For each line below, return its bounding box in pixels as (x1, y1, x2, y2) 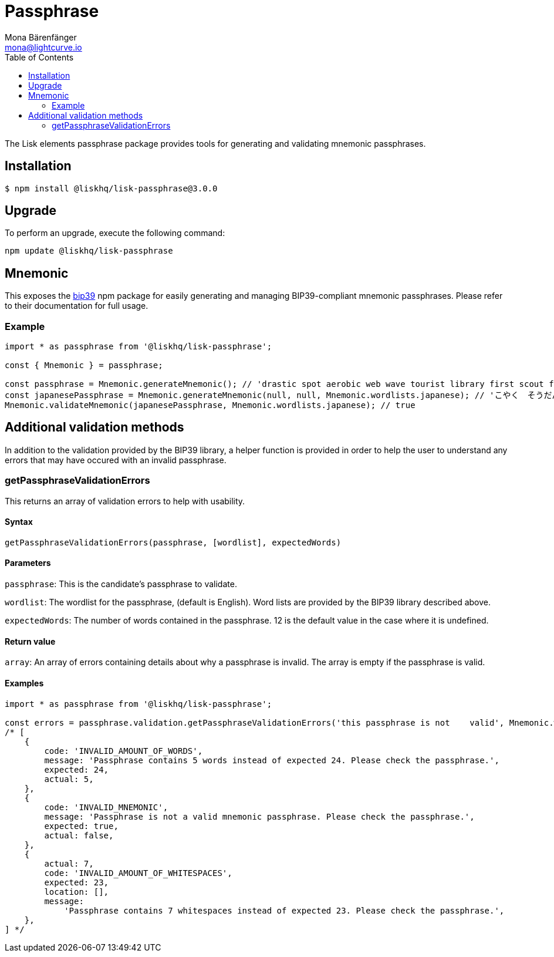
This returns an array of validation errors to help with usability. (5, 496, 245, 506)
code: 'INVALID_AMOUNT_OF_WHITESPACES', (44, 868, 232, 878)
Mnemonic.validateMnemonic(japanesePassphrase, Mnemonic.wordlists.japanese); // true (5, 400, 415, 410)
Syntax (5, 517, 33, 527)
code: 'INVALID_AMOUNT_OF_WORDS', (44, 746, 203, 756)
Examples (5, 678, 44, 688)
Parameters (5, 558, 51, 568)
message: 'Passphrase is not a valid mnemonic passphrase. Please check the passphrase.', (44, 811, 475, 821)
